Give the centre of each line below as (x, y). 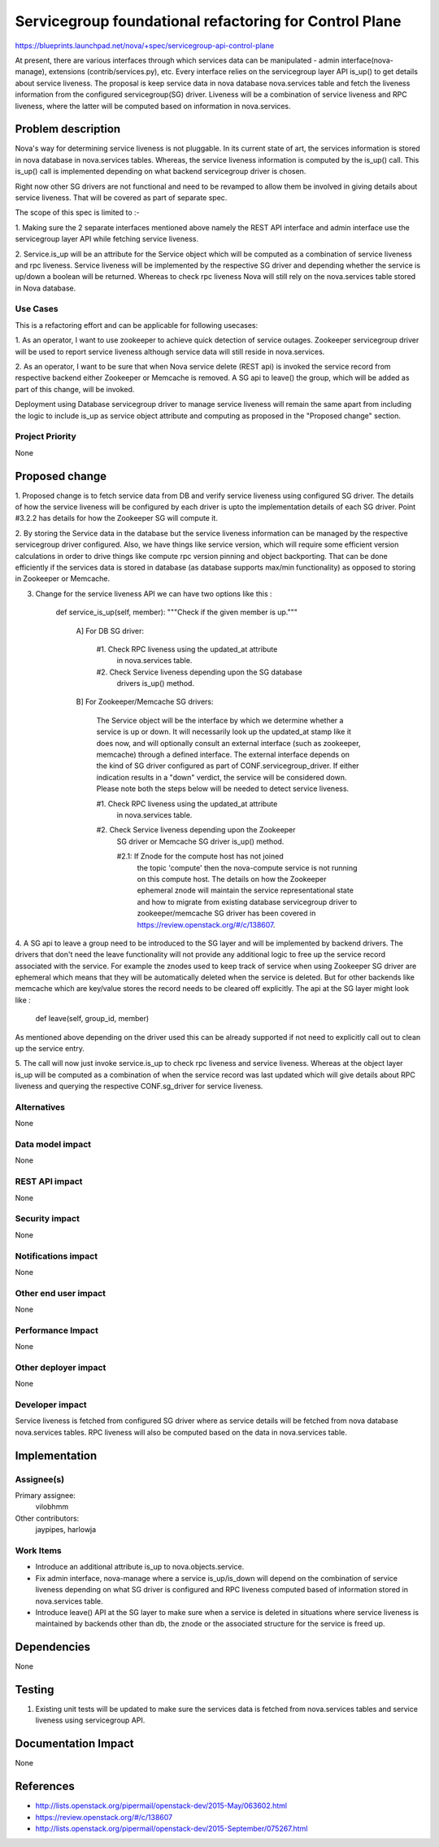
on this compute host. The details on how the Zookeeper (232, 879)
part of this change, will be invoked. (75, 389)
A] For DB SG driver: (110, 631)
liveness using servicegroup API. (90, 1720)
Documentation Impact (74, 1744)
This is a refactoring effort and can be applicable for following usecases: (137, 325)
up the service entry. (50, 1049)
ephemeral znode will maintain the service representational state (245, 890)
